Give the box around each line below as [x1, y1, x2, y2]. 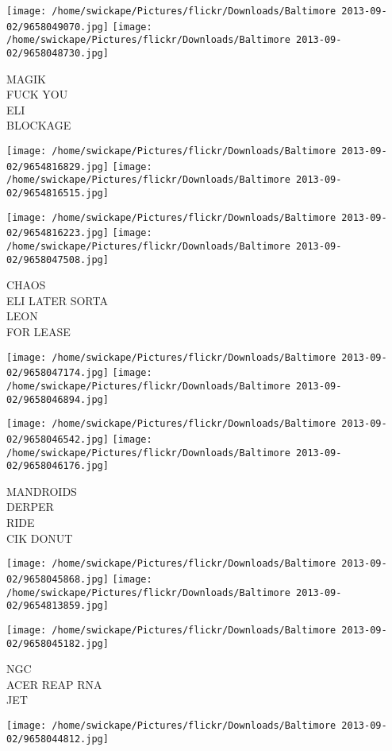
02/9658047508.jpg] [6, 254, 109, 265]
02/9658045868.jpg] [6, 573, 109, 585]
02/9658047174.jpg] [6, 367, 109, 379]
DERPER [6, 498, 54, 515]
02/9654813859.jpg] [6, 600, 109, 612]
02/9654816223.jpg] [6, 227, 109, 239]
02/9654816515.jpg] [6, 187, 109, 199]
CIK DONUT [6, 529, 73, 546]
